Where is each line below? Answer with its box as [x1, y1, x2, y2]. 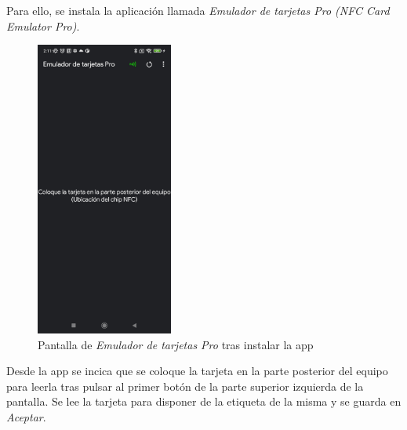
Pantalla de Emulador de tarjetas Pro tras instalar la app [38, 336, 314, 352]
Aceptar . [6, 409, 46, 425]
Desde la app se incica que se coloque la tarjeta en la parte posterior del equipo [6, 363, 388, 379]
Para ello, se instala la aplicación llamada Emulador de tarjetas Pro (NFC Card [6, 2, 390, 18]
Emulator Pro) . [6, 17, 80, 34]
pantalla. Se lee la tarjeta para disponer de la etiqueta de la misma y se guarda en [6, 393, 402, 410]
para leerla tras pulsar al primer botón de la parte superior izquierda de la [6, 377, 364, 394]
